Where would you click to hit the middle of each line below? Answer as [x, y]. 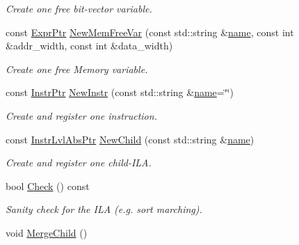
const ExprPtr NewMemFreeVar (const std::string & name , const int [150, 32]
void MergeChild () [47, 232]
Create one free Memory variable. [77, 69]
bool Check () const [48, 185]
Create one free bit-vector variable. [79, 8]
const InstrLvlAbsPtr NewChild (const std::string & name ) [130, 139]
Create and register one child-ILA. [79, 163]
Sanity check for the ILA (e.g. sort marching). [104, 209]
